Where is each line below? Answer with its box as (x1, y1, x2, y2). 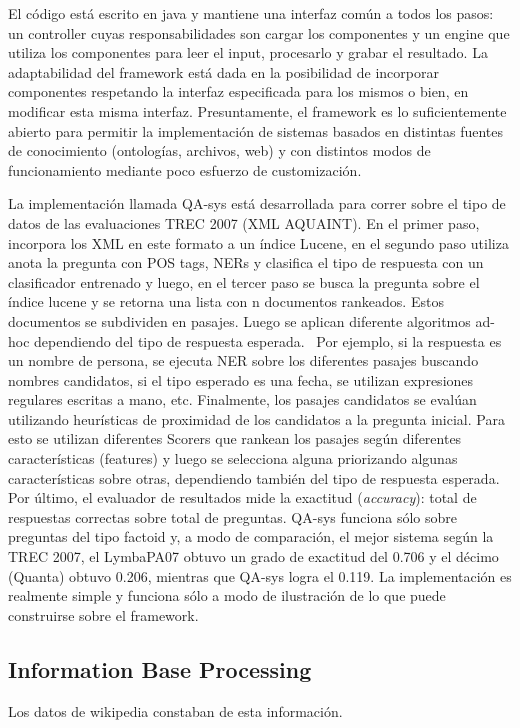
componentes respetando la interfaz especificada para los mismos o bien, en (8, 81, 469, 102)
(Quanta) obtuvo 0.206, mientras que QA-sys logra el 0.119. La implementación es (8, 565, 512, 586)
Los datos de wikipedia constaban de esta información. (8, 700, 343, 721)
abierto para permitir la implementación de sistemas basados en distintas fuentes (8, 120, 504, 141)
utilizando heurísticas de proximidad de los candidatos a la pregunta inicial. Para (8, 408, 505, 429)
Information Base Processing (8, 653, 312, 684)
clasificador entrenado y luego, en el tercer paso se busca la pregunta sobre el (8, 271, 480, 292)
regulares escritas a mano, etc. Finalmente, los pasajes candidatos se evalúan (8, 389, 477, 410)
